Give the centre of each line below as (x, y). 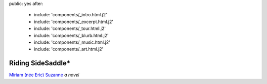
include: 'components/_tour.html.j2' (70, 28)
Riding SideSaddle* (40, 63)
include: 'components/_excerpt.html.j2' (74, 22)
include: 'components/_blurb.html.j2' (71, 35)
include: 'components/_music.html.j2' (72, 42)
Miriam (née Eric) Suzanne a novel (44, 75)
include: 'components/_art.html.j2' (69, 49)
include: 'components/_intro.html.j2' (70, 15)
